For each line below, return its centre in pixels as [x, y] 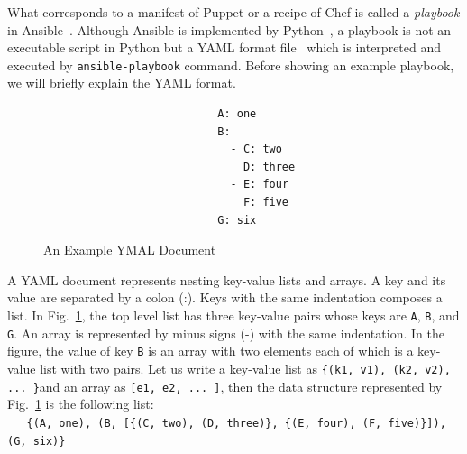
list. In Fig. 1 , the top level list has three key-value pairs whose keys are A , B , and [233, 315]
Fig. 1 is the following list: [81, 404]
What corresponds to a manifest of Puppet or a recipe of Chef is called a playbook [233, 12]
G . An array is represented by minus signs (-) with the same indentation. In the [226, 333]
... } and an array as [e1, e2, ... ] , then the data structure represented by [225, 386]
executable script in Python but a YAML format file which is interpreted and [224, 47]
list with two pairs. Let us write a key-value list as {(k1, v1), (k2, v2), [245, 368]
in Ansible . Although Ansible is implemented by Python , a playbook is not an [229, 29]
